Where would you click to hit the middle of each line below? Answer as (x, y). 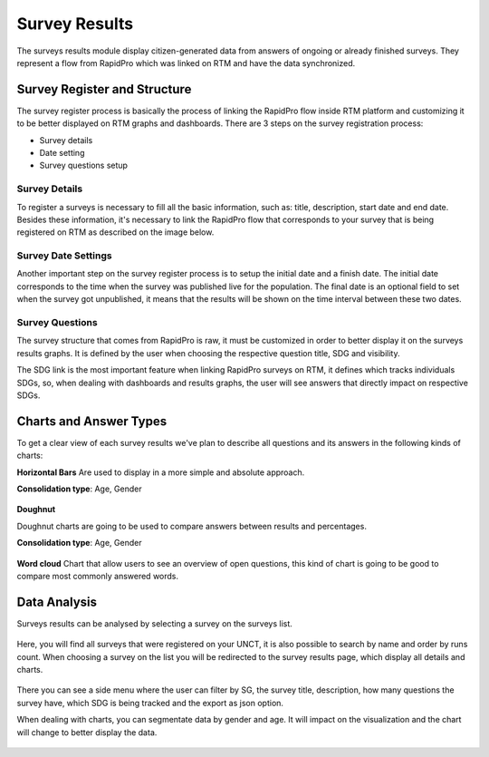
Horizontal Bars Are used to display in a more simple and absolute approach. (161, 472)
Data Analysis (57, 602)
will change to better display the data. (87, 732)
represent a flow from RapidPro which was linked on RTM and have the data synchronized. (186, 63)
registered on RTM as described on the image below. (115, 232)
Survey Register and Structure (104, 89)
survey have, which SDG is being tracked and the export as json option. (150, 703)
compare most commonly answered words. (98, 576)
